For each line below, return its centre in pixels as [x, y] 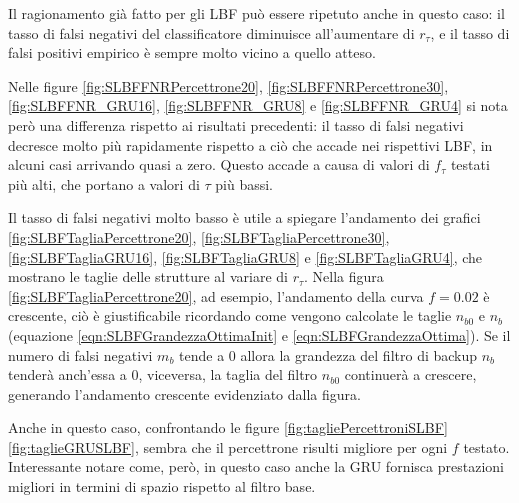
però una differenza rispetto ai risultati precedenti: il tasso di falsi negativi [236, 124]
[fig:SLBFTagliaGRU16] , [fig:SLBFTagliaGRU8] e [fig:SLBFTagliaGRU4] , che [245, 256]
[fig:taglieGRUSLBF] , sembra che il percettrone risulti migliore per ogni [228, 446]
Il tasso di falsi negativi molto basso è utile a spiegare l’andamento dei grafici [244, 217]
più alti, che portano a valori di [104, 183]
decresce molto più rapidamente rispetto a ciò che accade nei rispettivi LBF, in [250, 144]
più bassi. [244, 183]
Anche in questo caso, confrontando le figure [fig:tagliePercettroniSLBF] [228, 427]
